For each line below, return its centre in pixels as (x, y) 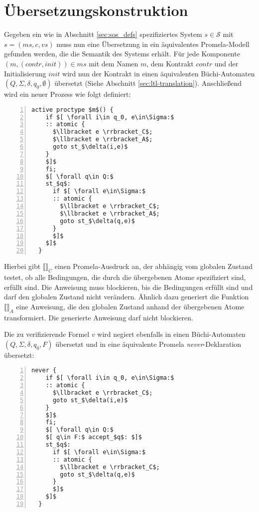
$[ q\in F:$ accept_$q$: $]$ (94, 437)
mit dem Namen (114, 63)
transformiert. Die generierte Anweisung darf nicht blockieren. (99, 317)
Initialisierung (25, 73)
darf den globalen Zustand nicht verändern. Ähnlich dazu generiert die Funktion (127, 297)
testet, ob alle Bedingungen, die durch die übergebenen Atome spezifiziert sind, (125, 277)
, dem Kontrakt (170, 63)
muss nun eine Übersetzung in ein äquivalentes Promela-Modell (153, 44)
